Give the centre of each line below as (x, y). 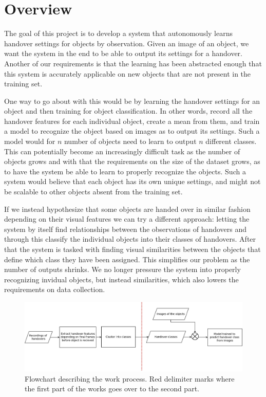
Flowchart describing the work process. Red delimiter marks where (130, 378)
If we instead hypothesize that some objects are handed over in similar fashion (127, 209)
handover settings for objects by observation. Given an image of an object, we (127, 43)
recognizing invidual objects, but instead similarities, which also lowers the (121, 279)
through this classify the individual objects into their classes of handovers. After (130, 239)
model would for (30, 141)
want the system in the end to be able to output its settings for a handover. (123, 53)
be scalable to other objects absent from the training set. (93, 192)
